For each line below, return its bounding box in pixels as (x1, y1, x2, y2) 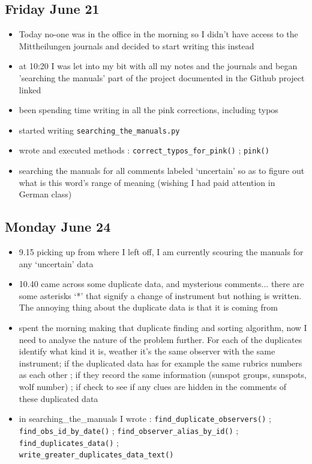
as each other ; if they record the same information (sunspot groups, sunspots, (19, 368, 307, 381)
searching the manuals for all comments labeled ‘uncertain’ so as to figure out (19, 164, 305, 177)
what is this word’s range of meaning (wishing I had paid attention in (19, 176, 275, 188)
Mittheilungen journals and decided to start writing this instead (19, 39, 254, 52)
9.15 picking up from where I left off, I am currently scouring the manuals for (19, 246, 304, 258)
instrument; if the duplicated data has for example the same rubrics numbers (19, 356, 302, 369)
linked (19, 83, 41, 96)
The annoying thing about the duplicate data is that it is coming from (19, 301, 278, 314)
